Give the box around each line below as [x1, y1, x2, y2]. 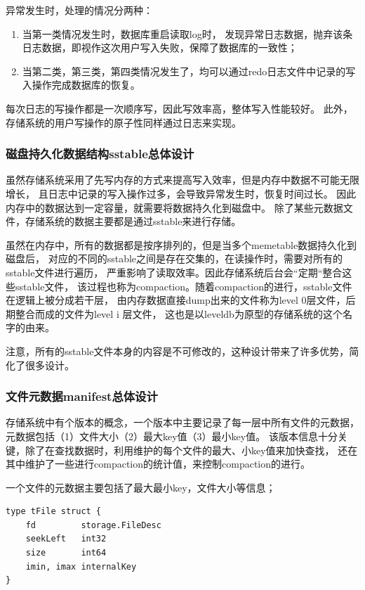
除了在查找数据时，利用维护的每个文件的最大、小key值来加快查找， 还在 [25, 442, 358, 457]
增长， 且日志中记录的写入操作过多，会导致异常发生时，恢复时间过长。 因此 [6, 186, 357, 200]
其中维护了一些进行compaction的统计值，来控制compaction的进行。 [6, 456, 310, 471]
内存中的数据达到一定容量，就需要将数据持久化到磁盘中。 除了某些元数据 [6, 200, 343, 214]
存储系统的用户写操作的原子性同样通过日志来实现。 [6, 115, 241, 129]
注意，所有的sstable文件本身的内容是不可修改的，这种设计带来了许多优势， [6, 343, 350, 358]
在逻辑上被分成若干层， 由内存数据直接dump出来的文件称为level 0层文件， [6, 293, 346, 307]
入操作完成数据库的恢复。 [22, 77, 140, 92]
